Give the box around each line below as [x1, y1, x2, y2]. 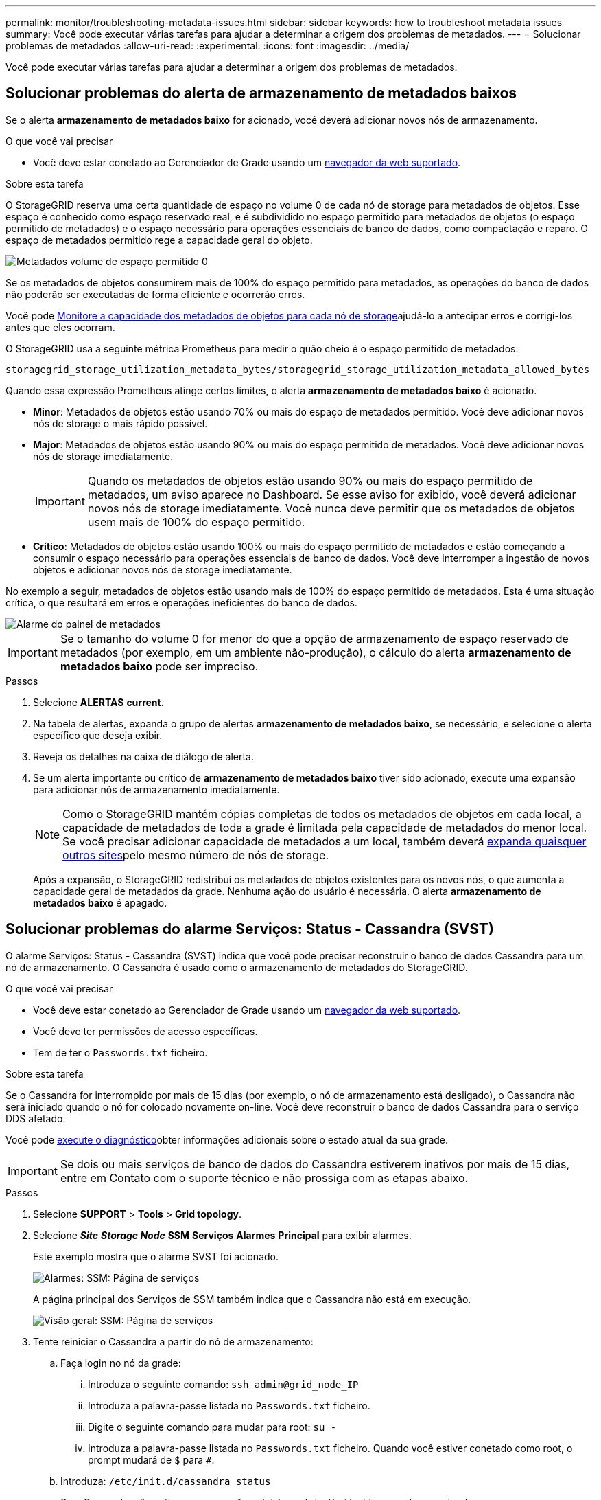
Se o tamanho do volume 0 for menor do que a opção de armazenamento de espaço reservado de [60, 631, 569, 646]
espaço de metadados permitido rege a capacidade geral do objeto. [5, 234, 313, 246]
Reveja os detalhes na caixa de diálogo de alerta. [33, 750, 254, 762]
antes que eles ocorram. [5, 321, 115, 333]
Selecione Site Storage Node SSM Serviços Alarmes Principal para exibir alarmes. [33, 1229, 412, 1241]
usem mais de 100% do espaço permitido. [87, 514, 305, 529]
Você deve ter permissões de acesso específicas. [33, 1025, 258, 1037]
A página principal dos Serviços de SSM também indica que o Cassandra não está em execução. [33, 1293, 471, 1305]
